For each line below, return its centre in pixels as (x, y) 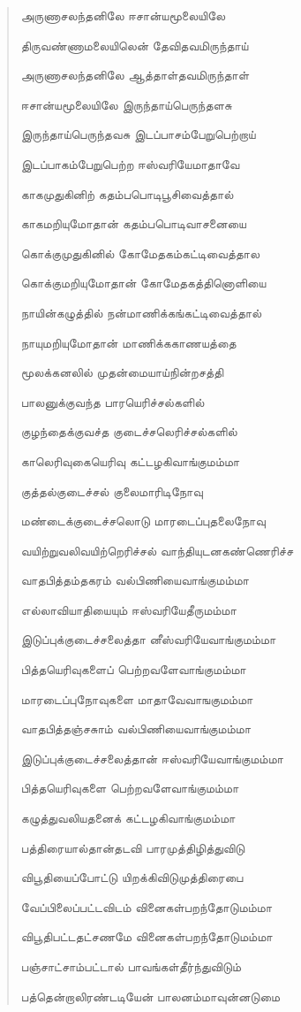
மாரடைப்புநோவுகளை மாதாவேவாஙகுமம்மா (137, 698)
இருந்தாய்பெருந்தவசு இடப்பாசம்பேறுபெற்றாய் (138, 134)
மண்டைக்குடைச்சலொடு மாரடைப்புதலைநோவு (143, 521)
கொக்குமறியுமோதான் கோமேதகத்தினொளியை (143, 283)
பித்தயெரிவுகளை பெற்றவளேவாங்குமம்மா (130, 788)
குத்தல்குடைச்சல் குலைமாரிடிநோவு (112, 491)
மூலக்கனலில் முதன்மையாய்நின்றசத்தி (122, 372)
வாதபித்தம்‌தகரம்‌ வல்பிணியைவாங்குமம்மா (135, 580)
